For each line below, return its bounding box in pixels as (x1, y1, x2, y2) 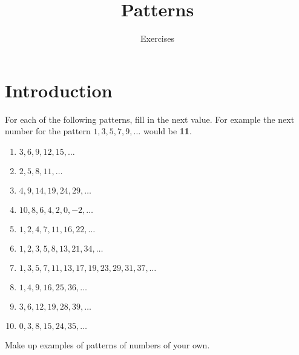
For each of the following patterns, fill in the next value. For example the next (5, 112, 295, 125)
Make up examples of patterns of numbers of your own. (5, 338, 210, 351)
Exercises (140, 32, 174, 45)
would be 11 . (143, 125, 192, 137)
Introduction (5, 77, 113, 102)
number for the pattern (5, 125, 91, 137)
